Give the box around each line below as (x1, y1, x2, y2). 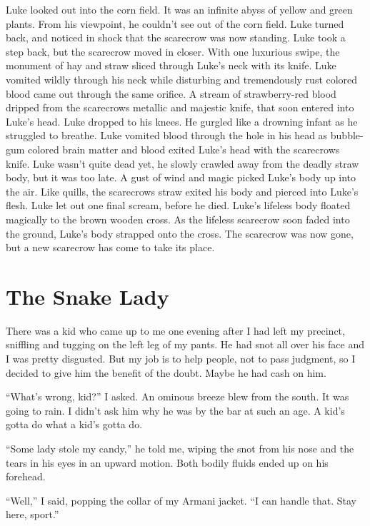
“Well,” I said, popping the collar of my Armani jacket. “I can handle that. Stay (6, 492, 356, 507)
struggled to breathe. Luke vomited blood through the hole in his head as (6, 128, 328, 143)
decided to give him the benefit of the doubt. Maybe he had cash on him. (6, 365, 326, 380)
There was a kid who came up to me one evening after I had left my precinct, (6, 323, 345, 338)
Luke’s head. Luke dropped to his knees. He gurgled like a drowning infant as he (6, 113, 358, 128)
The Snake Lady (6, 281, 169, 310)
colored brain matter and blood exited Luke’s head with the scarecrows (28, 141, 340, 156)
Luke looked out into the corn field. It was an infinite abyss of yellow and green (6, 2, 353, 16)
